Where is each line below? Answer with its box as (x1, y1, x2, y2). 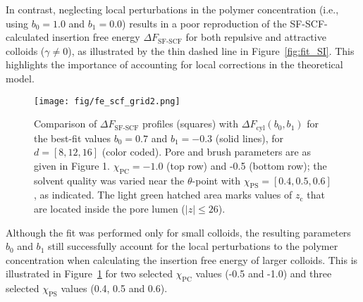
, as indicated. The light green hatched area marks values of (34, 187, 293, 202)
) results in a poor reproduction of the (122, 15, 287, 30)
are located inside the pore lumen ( (34, 201, 185, 216)
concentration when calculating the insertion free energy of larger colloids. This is (6, 252, 358, 267)
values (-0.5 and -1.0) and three (195, 266, 332, 281)
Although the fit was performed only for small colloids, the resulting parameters (6, 225, 351, 239)
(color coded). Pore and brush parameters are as (101, 144, 311, 159)
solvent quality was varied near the (34, 172, 185, 187)
